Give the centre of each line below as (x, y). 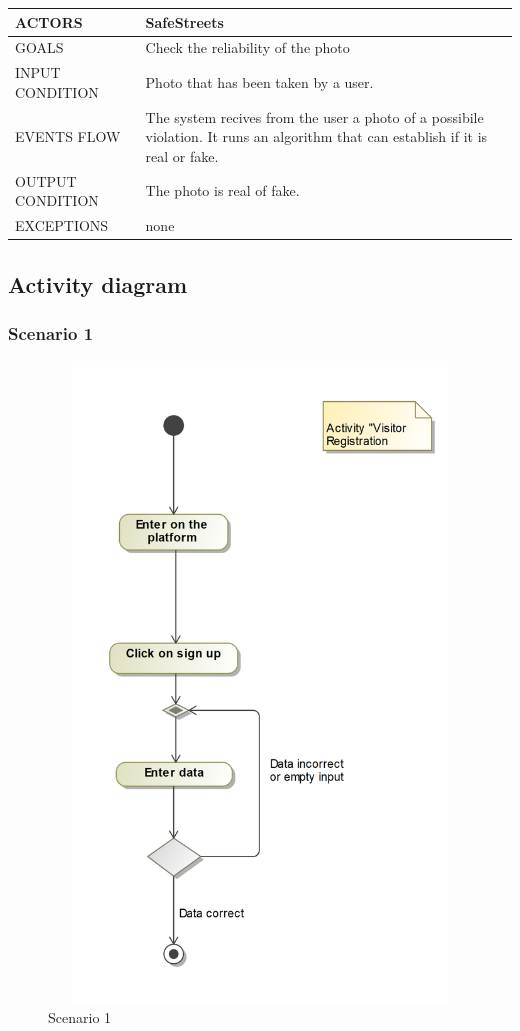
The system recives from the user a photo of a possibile (314, 116)
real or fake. (182, 155)
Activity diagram (98, 283)
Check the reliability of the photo (247, 47)
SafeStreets (184, 21)
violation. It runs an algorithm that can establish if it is (316, 136)
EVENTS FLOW (68, 136)
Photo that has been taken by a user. (259, 81)
